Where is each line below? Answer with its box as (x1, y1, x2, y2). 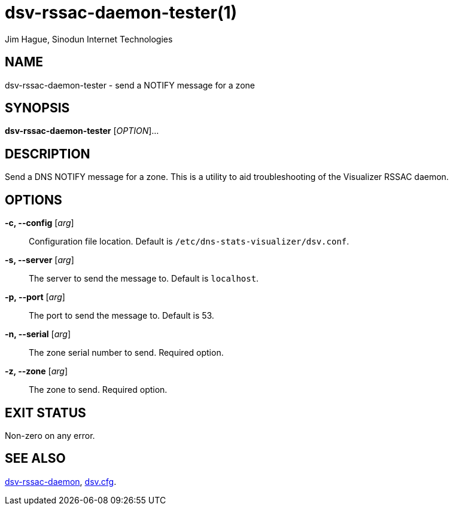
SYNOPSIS (5, 100, 70, 116)
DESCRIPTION (5, 146, 90, 161)
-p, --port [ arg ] (5, 292, 65, 303)
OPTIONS (5, 192, 62, 207)
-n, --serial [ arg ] (5, 329, 71, 340)
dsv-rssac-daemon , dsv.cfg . (5, 476, 117, 487)
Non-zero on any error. (5, 430, 95, 441)
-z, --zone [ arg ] (5, 366, 68, 377)
